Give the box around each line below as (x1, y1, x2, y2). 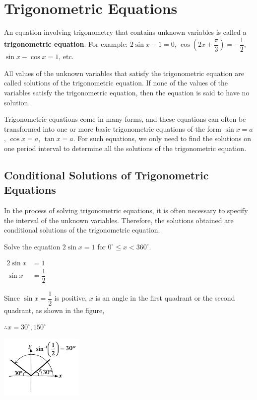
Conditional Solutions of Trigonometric (4, 167, 209, 182)
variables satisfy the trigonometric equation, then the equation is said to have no (4, 87, 250, 97)
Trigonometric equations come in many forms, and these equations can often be (4, 114, 246, 124)
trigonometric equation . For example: (4, 39, 128, 49)
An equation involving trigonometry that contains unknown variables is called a (4, 27, 247, 37)
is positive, (54, 293, 87, 303)
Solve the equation (4, 241, 61, 251)
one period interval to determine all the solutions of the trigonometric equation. (4, 143, 247, 153)
